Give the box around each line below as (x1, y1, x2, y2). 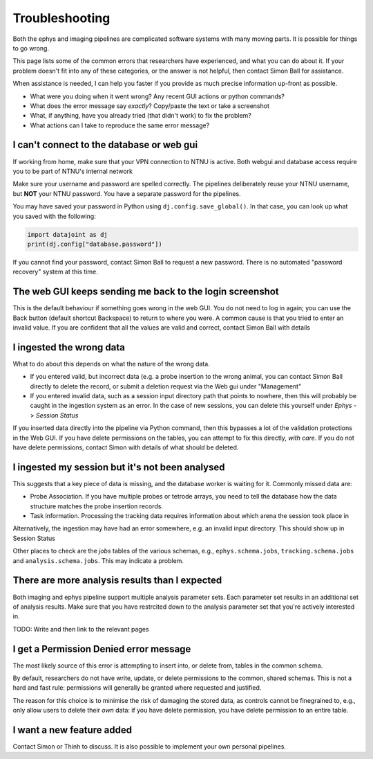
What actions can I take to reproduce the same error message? (30, 121, 210, 130)
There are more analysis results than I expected (12, 575, 222, 587)
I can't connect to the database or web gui (12, 139, 198, 151)
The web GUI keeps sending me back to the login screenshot (12, 286, 279, 298)
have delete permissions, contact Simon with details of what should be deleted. (12, 443, 239, 452)
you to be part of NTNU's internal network (12, 167, 133, 175)
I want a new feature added (12, 724, 133, 735)
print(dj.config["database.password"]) (27, 240, 162, 248)
